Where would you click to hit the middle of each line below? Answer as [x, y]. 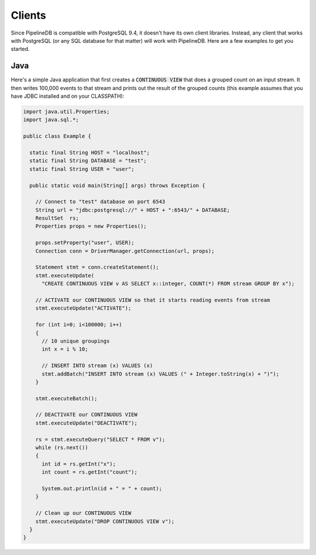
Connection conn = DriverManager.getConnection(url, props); [125, 251]
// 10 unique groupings [76, 341]
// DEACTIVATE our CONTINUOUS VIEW [86, 415]
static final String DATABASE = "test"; [88, 161]
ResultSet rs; [57, 218]
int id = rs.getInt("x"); [79, 464]
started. [20, 49]
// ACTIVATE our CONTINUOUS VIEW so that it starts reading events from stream [153, 300]
